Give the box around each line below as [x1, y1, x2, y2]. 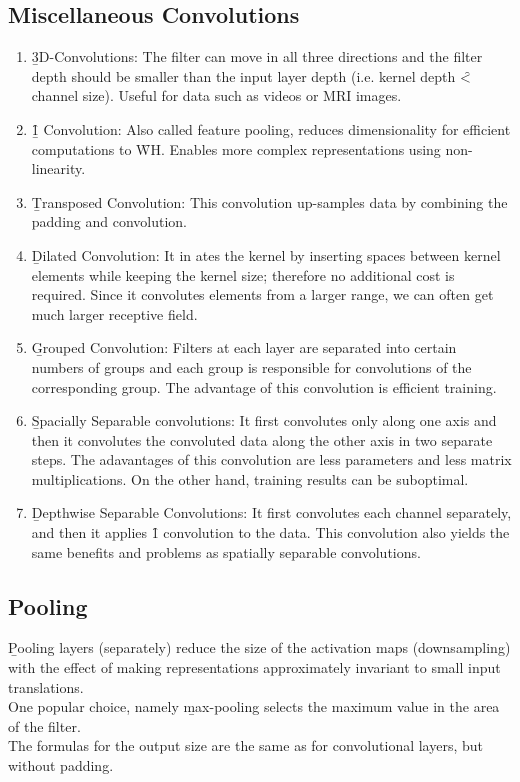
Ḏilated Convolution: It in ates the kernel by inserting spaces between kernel [31, 244, 501, 265]
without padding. [8, 755, 114, 776]
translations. [8, 676, 84, 697]
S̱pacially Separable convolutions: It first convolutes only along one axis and [31, 410, 497, 431]
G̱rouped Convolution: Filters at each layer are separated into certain [31, 337, 457, 358]
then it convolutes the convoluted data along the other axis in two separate [31, 429, 493, 450]
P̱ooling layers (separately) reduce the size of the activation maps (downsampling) [8, 637, 511, 658]
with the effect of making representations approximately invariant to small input [8, 657, 501, 678]
